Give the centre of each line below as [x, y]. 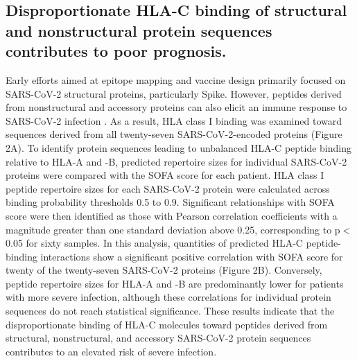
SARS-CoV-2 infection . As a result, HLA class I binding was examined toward [174, 120]
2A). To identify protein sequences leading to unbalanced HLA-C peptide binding [178, 147]
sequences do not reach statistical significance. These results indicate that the [170, 311]
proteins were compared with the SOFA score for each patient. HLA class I [165, 175]
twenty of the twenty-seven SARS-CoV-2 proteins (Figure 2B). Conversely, [164, 270]
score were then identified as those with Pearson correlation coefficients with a [172, 215]
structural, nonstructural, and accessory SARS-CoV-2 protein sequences [158, 338]
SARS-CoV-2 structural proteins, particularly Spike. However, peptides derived [174, 93]
